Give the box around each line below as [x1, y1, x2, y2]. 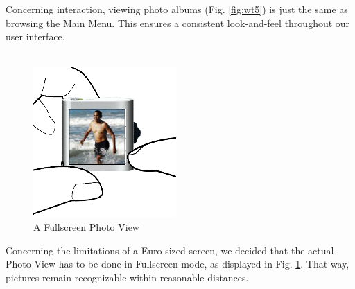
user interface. [6, 29, 65, 44]
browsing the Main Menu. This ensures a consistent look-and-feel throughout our [6, 15, 350, 30]
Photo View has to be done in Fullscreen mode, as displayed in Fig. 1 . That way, [6, 256, 349, 271]
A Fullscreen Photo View [33, 219, 139, 234]
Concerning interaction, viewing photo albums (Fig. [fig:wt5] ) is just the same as [6, 2, 348, 16]
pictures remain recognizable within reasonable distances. [6, 270, 249, 284]
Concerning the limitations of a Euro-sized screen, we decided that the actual [6, 243, 334, 257]
